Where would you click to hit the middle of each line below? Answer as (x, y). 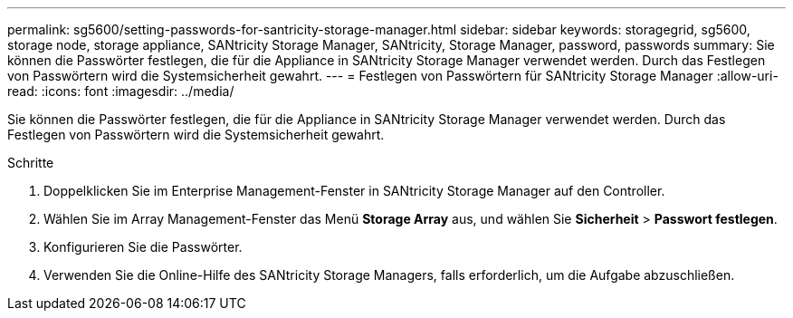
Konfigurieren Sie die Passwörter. (143, 247)
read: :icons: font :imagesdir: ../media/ (121, 91)
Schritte (31, 163)
